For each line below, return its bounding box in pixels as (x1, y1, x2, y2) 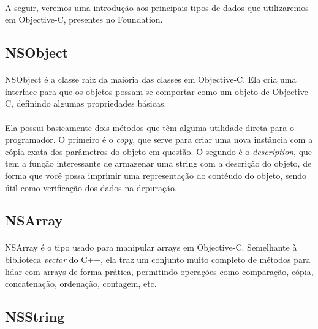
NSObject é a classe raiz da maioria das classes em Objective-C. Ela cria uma (5, 73, 297, 86)
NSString (5, 307, 65, 326)
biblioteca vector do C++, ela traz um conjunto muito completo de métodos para (5, 253, 311, 266)
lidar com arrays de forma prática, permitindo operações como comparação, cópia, (5, 265, 314, 278)
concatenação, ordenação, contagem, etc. (5, 277, 157, 290)
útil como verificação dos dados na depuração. (5, 181, 178, 194)
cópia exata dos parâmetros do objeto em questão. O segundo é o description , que (5, 145, 312, 157)
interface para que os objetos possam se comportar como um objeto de (5, 85, 270, 97)
